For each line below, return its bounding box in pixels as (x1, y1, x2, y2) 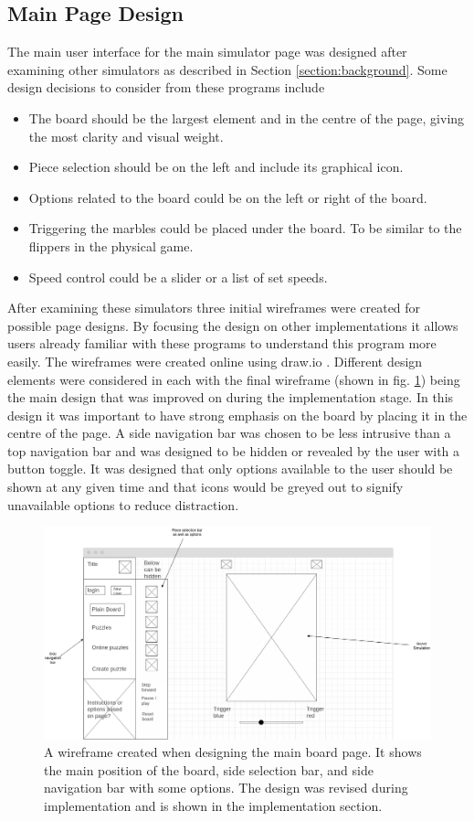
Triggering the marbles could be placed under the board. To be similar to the (28, 219, 462, 238)
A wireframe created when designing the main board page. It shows (44, 742, 422, 762)
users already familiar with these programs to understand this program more (7, 334, 437, 353)
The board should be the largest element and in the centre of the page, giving (28, 108, 465, 127)
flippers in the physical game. (28, 236, 194, 255)
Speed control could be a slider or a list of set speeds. (28, 267, 328, 286)
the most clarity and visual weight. (28, 126, 224, 145)
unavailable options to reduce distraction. (7, 495, 239, 514)
